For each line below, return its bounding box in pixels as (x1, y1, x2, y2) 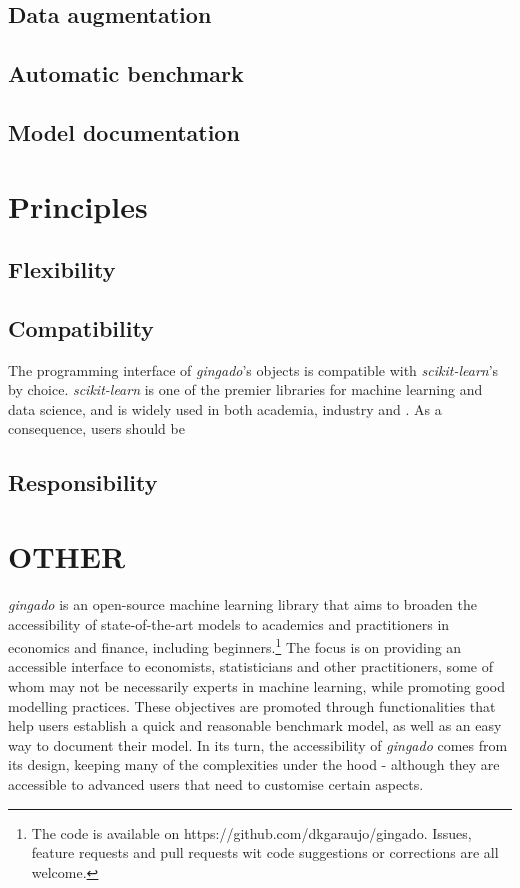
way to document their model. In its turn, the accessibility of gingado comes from (8, 734, 508, 755)
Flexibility (8, 254, 116, 285)
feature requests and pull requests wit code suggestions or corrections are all (31, 842, 499, 863)
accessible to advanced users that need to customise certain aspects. (8, 773, 424, 794)
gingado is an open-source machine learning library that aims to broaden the (8, 593, 477, 614)
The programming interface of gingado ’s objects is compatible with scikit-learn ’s (8, 359, 499, 380)
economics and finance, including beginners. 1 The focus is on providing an (8, 634, 462, 657)
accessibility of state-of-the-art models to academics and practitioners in (8, 613, 450, 634)
